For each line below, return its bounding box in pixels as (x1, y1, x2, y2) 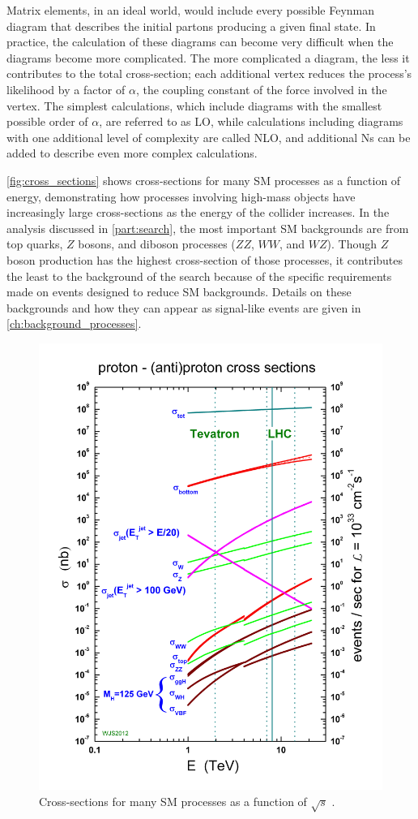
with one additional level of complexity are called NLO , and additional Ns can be (6, 128, 411, 145)
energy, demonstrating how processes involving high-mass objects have (6, 188, 356, 205)
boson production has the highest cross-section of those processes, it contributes (6, 251, 403, 268)
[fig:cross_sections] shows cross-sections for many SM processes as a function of (6, 171, 401, 188)
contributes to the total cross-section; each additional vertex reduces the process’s (6, 65, 412, 82)
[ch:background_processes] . (6, 315, 142, 332)
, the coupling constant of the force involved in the (135, 80, 387, 97)
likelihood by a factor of (6, 80, 126, 97)
